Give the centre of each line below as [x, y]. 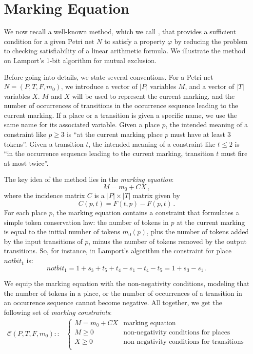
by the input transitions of [43, 241]
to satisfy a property [135, 41]
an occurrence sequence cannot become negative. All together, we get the [113, 302]
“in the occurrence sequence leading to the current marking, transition [109, 153]
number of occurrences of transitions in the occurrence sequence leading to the [121, 105]
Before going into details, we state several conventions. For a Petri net [109, 77]
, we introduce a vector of [99, 86]
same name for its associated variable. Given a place [82, 124]
